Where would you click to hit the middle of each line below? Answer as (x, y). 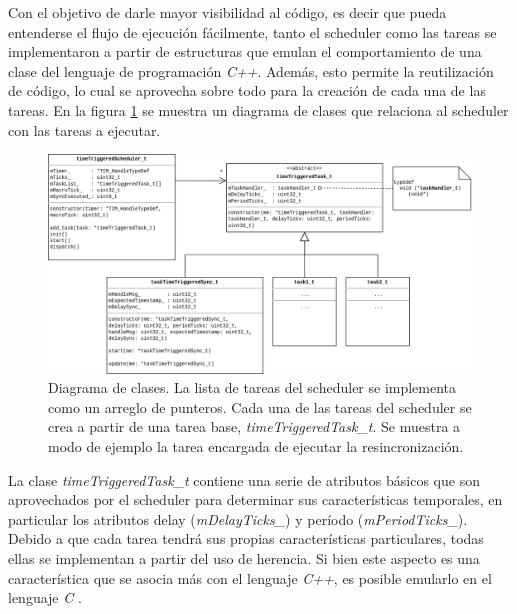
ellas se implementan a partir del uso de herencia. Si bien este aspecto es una (244, 557)
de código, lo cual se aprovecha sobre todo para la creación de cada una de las (247, 90)
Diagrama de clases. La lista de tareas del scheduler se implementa (252, 387)
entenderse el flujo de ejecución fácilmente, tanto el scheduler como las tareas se (252, 31)
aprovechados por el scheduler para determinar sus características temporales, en (255, 499)
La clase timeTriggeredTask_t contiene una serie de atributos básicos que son (244, 479)
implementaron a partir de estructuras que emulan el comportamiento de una (245, 51)
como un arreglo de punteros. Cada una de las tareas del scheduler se (260, 406)
